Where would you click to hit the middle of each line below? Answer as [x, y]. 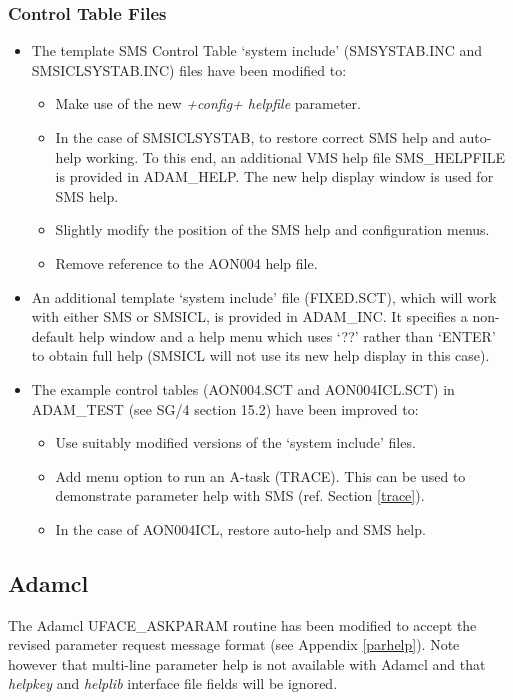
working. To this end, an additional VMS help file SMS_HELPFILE [295, 156]
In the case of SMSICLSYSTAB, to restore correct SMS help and [255, 137]
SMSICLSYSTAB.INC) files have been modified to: [189, 69]
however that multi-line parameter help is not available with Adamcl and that [247, 663]
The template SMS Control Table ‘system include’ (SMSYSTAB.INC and [257, 50]
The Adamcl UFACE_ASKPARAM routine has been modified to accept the [242, 624]
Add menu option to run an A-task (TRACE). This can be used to [260, 475]
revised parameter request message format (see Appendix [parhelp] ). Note [234, 644]
